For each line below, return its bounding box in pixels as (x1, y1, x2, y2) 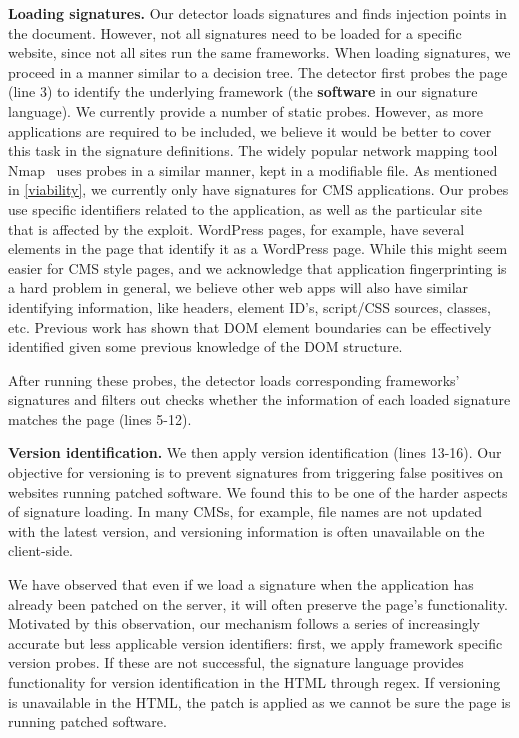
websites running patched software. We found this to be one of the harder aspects (8, 481, 508, 502)
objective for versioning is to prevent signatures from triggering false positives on (8, 462, 504, 483)
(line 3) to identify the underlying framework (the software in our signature (8, 81, 478, 102)
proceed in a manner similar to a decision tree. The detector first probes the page (8, 61, 508, 82)
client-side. (8, 540, 74, 561)
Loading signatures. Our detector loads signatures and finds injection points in (8, 3, 507, 23)
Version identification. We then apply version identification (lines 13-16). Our (8, 442, 502, 463)
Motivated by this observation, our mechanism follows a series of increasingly (8, 613, 481, 634)
